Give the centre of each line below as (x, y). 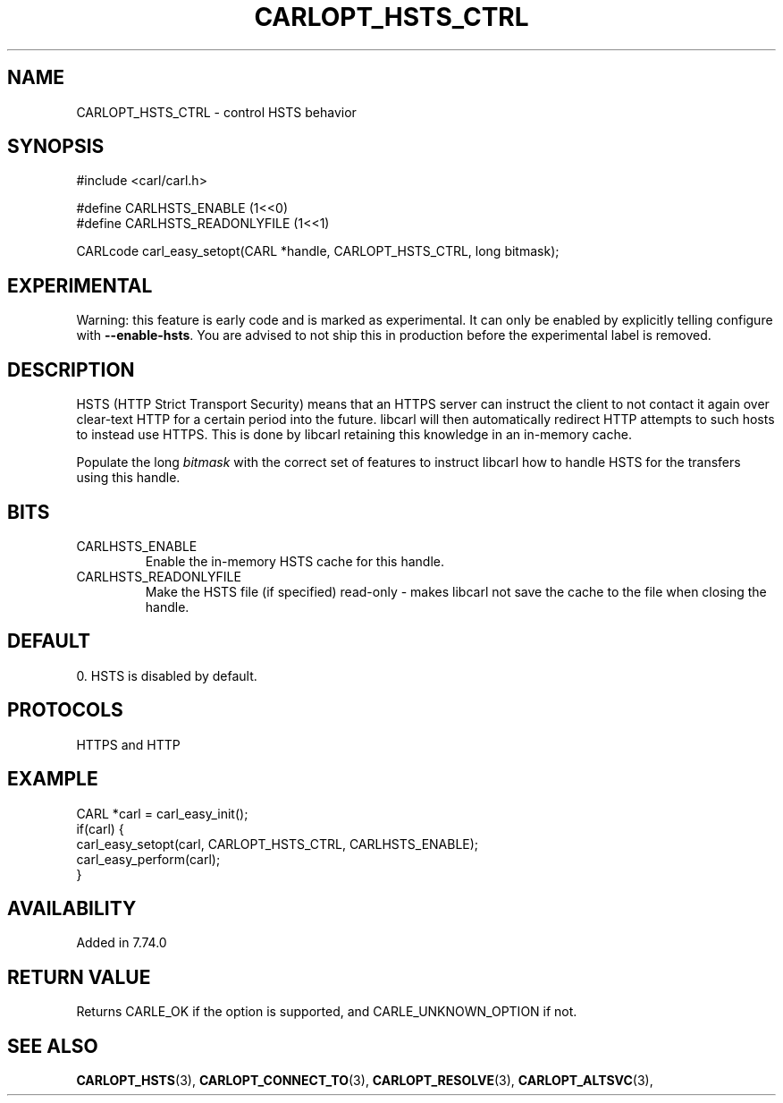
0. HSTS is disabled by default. (167, 675)
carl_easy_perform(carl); (148, 859)
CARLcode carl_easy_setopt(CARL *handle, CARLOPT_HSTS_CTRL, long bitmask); (318, 251)
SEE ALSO (53, 1046)
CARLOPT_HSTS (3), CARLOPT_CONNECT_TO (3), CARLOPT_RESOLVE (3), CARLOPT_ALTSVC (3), (365, 1081)
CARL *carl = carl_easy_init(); (162, 813)
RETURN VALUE (79, 977)
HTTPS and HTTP (128, 744)
